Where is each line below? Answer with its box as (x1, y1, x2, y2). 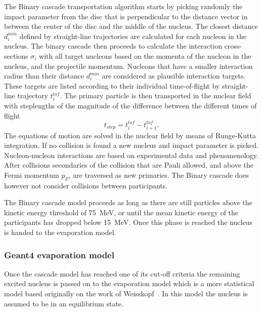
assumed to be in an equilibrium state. (4, 298, 123, 308)
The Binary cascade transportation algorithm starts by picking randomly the (4, 1, 243, 11)
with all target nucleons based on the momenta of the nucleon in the (39, 50, 251, 61)
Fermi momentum (4, 169, 59, 180)
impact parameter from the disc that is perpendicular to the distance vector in (4, 11, 248, 21)
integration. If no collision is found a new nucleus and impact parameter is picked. (4, 140, 258, 150)
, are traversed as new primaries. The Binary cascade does (68, 169, 249, 180)
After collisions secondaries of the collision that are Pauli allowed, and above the (4, 160, 254, 170)
